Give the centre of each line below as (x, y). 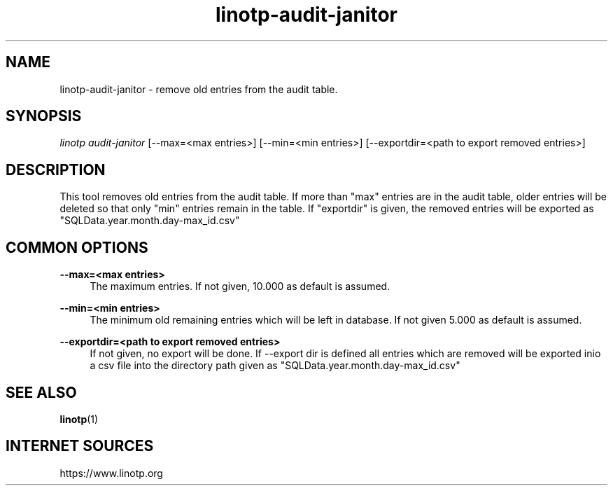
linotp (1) (79, 419)
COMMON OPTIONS (77, 247)
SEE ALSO (41, 392)
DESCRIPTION (56, 170)
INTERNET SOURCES (80, 446)
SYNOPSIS (44, 116)
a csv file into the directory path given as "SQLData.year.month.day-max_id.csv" (275, 366)
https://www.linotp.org (111, 473)
